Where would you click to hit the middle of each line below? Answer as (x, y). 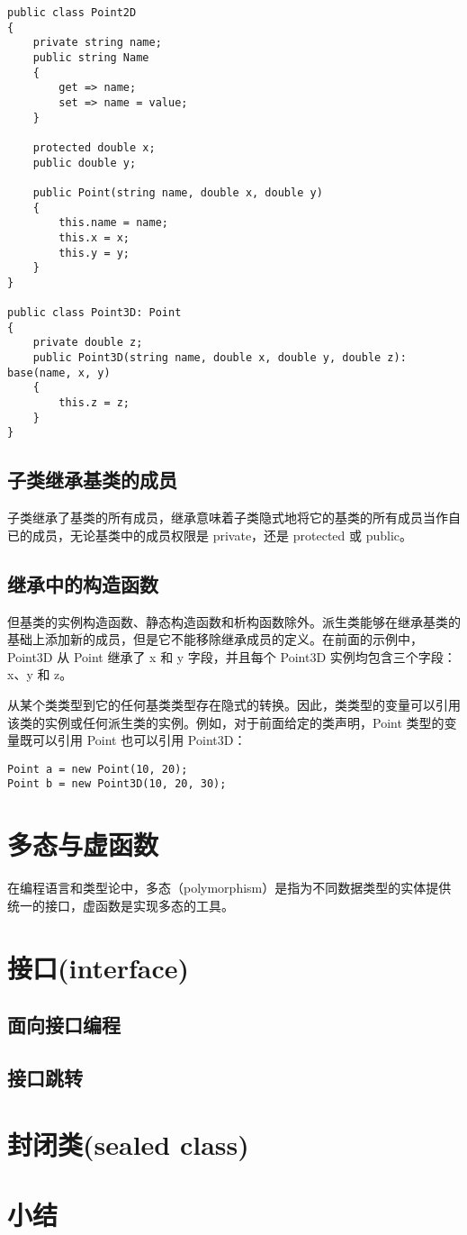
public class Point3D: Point (94, 313)
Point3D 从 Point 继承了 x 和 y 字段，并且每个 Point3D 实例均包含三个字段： (232, 656)
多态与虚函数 (83, 845)
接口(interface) (99, 967)
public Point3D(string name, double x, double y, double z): (220, 358)
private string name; (97, 43)
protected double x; (94, 147)
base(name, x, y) (59, 372)
